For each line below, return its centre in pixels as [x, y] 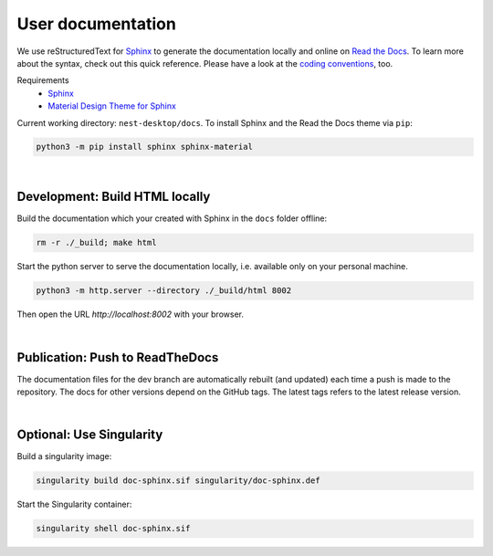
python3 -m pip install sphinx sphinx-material [144, 147]
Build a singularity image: [64, 456]
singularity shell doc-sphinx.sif [113, 529]
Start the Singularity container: [74, 504]
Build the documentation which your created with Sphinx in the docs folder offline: [172, 218]
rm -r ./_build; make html [96, 243]
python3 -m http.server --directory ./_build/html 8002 [164, 291]
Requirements [43, 80]
